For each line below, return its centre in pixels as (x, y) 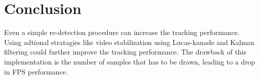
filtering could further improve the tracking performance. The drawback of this (125, 52)
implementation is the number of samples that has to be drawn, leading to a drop (130, 61)
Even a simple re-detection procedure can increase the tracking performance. (122, 32)
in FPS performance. (36, 71)
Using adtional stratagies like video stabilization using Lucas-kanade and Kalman (129, 42)
